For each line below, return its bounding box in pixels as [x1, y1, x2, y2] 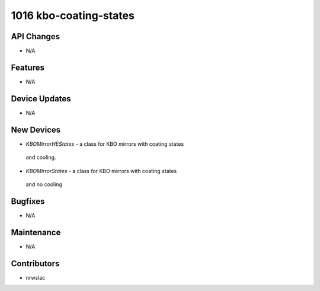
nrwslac [25, 274, 46, 281]
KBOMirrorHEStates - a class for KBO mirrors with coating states [25, 140, 184, 148]
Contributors [11, 258, 60, 268]
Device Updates [11, 94, 71, 104]
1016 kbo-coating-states [11, 9, 135, 22]
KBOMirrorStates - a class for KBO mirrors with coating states [25, 167, 177, 174]
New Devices [11, 124, 61, 135]
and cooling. [25, 154, 56, 161]
